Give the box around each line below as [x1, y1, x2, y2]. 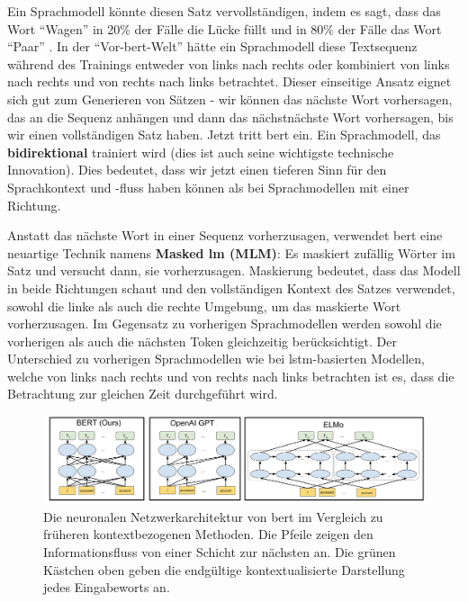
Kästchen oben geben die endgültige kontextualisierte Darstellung [43, 560, 405, 579]
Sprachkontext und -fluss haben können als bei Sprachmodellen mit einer [7, 177, 409, 196]
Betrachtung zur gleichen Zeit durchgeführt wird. [7, 384, 278, 403]
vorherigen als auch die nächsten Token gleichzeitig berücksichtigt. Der [7, 331, 398, 350]
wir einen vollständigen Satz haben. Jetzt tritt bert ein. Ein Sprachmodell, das [7, 125, 441, 144]
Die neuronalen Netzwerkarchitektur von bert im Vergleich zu [43, 507, 383, 526]
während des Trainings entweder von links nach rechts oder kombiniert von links [7, 54, 450, 73]
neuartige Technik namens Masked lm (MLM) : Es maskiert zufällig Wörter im [7, 243, 455, 262]
